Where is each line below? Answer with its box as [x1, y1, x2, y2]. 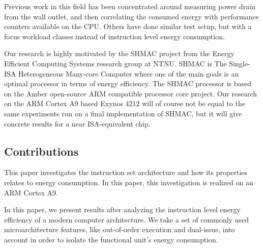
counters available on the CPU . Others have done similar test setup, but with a [4, 21, 252, 32]
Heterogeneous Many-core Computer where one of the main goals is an [18, 68, 239, 79]
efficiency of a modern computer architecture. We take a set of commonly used [4, 214, 249, 225]
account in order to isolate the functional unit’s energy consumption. [4, 234, 218, 244]
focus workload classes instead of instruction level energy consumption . [4, 31, 225, 41]
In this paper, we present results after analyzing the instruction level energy [4, 204, 241, 215]
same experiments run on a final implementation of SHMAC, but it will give [4, 108, 242, 118]
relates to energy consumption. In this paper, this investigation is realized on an [4, 177, 253, 187]
